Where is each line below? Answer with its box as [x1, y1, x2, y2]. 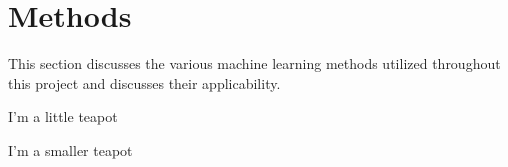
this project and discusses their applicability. [8, 72, 281, 93]
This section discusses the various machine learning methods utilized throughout [8, 53, 501, 74]
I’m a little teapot [8, 106, 118, 127]
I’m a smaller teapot [8, 139, 133, 160]
